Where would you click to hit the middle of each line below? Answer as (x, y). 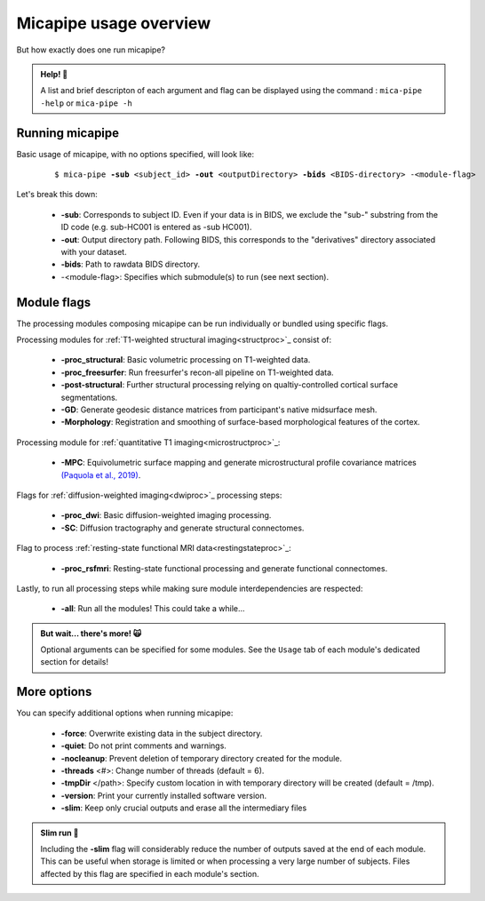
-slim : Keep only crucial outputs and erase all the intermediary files (184, 808)
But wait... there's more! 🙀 (91, 633)
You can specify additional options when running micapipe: (125, 713)
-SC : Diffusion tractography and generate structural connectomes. (183, 528)
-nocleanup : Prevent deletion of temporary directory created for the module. (201, 758)
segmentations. (89, 397)
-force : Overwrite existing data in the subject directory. (162, 733)
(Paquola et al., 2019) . (101, 474)
